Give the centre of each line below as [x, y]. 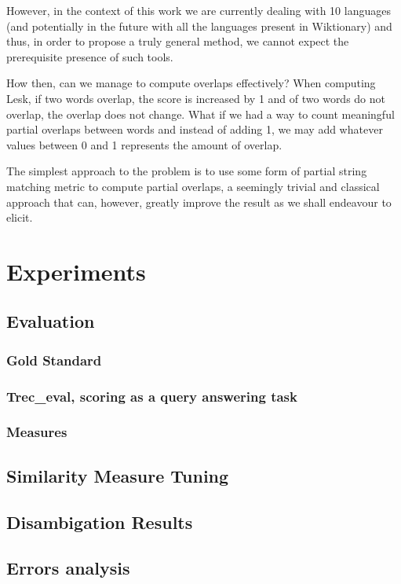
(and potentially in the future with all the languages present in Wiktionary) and [199, 26]
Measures [37, 432]
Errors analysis [68, 568]
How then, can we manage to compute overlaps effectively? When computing [191, 83]
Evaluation [51, 321]
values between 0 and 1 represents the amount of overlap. [144, 144]
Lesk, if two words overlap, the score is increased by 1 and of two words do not [196, 98]
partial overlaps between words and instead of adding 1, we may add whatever [195, 129]
